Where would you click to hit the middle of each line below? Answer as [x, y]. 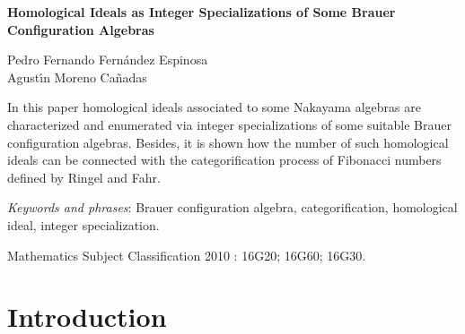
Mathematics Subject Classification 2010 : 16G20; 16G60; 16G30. [187, 255]
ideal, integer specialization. [83, 224]
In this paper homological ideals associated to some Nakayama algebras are [214, 107]
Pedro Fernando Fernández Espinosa [108, 60]
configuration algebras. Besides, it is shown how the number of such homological [228, 142]
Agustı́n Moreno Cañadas [77, 77]
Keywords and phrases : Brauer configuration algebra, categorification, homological [232, 207]
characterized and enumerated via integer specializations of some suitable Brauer [229, 124]
